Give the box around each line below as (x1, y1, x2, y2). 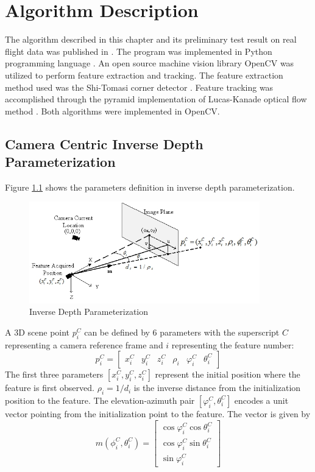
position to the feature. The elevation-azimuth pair (5, 393, 195, 406)
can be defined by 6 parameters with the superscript (84, 325, 280, 338)
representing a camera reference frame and (5, 338, 163, 351)
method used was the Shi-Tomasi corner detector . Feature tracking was (5, 80, 274, 93)
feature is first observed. (5, 381, 94, 394)
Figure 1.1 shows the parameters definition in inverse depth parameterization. (5, 180, 295, 193)
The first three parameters (5, 368, 104, 381)
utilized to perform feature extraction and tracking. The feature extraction (5, 68, 283, 81)
